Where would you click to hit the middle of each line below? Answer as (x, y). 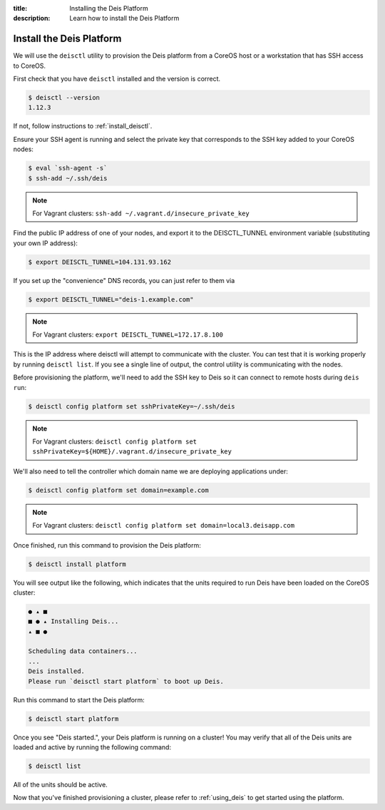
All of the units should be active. (61, 784)
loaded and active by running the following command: (92, 747)
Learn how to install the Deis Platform (124, 19)
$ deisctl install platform (77, 564)
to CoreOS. (30, 66)
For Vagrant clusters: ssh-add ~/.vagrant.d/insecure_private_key (141, 213)
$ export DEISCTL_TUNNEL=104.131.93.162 (99, 262)
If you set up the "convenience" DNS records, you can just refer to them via (124, 280)
